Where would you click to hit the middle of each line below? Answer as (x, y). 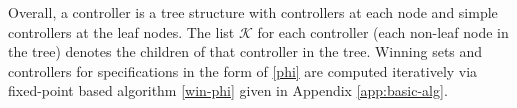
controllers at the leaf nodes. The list (121, 31)
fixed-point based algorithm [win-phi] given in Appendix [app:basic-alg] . (228, 90)
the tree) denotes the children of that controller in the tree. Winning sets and (245, 51)
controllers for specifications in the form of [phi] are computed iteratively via (243, 70)
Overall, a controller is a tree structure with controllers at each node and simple (253, 12)
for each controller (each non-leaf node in (383, 31)
